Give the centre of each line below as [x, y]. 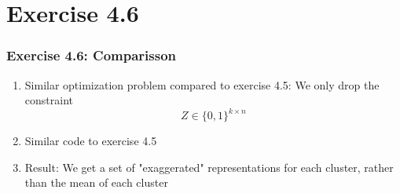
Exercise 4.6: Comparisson [92, 55]
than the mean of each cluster [96, 182]
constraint [49, 100]
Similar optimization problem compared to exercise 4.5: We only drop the [202, 84]
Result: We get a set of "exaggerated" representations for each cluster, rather [209, 167]
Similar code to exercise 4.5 [91, 141]
